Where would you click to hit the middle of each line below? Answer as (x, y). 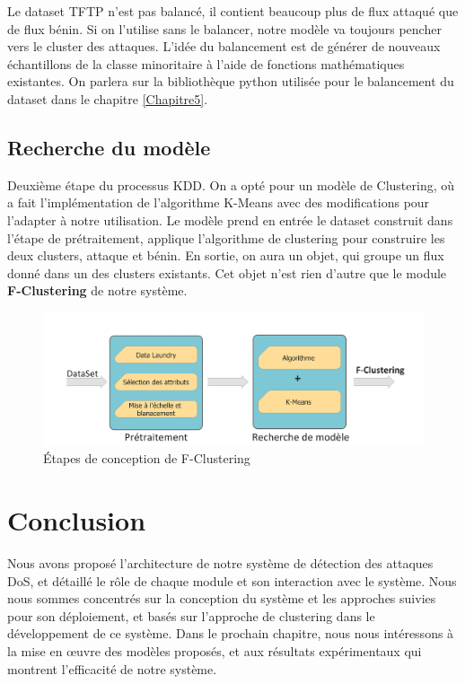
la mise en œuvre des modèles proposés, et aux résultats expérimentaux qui (215, 650)
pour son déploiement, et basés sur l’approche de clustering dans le (191, 615)
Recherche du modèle (109, 147)
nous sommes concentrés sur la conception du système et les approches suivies (222, 598)
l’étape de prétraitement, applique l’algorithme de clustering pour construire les (226, 237)
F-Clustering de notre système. (97, 290)
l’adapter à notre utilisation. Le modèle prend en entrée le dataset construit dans (230, 219)
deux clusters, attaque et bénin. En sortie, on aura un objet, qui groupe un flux (226, 255)
